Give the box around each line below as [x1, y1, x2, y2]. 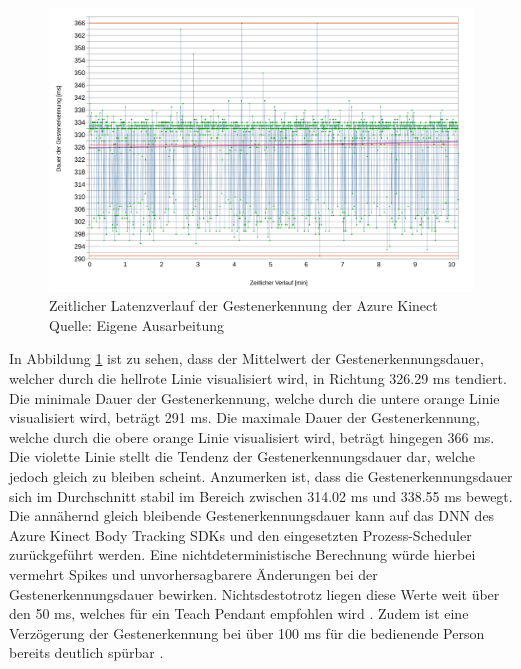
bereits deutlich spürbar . [9, 642, 164, 663]
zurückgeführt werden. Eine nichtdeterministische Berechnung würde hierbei [9, 544, 476, 565]
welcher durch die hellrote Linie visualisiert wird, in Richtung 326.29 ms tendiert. [9, 368, 507, 388]
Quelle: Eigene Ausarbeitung [49, 314, 224, 335]
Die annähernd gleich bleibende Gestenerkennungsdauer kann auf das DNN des [9, 505, 495, 526]
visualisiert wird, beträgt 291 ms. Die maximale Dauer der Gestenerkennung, [9, 407, 480, 428]
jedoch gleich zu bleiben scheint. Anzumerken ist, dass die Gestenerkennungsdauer [9, 465, 513, 486]
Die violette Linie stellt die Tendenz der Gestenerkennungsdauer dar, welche [9, 446, 475, 467]
